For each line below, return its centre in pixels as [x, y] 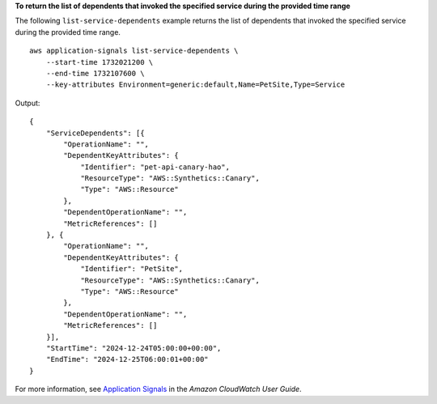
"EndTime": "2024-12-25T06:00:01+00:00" [127, 359]
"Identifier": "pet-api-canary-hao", [155, 167]
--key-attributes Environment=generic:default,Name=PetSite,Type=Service [195, 85]
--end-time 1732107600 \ [95, 73]
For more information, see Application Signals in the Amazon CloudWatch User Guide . [159, 389]
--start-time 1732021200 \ [100, 62]
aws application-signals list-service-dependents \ [134, 51]
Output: [28, 103]
